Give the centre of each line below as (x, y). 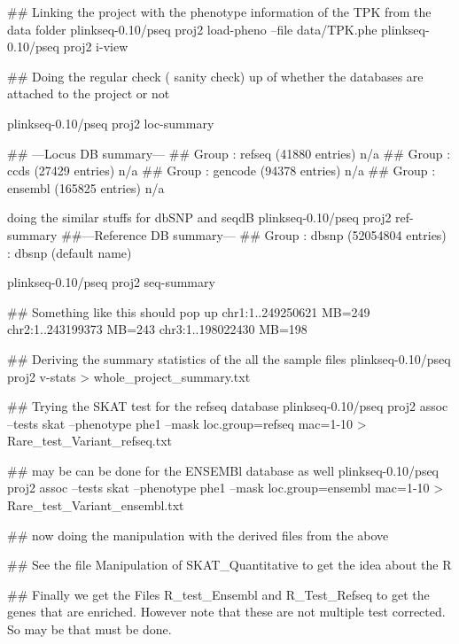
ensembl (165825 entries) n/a (86, 187)
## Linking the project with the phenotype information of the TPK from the (219, 12)
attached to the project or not (89, 93)
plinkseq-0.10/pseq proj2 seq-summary (111, 282)
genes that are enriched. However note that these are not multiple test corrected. (226, 612)
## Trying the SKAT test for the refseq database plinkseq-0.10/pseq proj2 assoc (228, 406)
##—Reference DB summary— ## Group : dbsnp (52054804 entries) (254, 234)
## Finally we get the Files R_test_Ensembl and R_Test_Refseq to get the (218, 594)
